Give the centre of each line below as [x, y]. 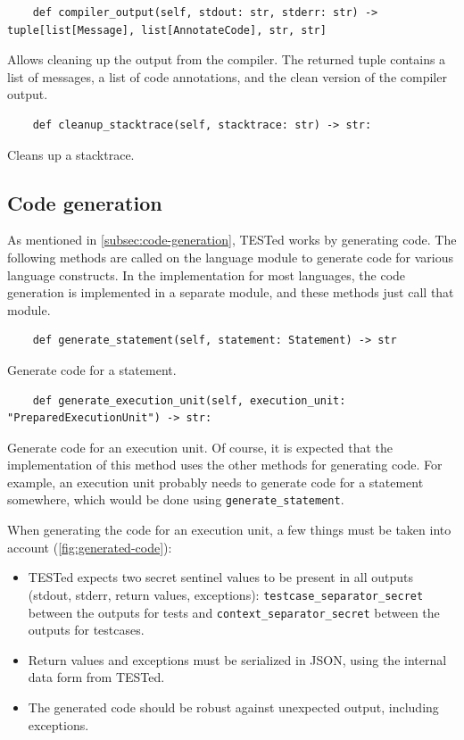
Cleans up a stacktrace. [71, 154]
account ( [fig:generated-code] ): [90, 547]
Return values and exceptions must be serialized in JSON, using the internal [237, 659]
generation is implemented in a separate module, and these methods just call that [231, 292]
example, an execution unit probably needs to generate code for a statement [215, 482]
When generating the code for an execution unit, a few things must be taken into [229, 530]
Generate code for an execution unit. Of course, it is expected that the [200, 447]
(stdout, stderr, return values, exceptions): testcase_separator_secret [226, 594]
